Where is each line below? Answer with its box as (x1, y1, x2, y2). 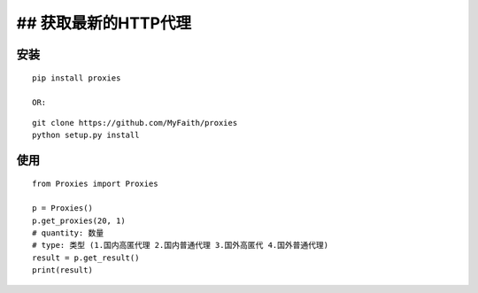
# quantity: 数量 (32, 228, 104, 238)
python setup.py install (32, 130, 140, 141)
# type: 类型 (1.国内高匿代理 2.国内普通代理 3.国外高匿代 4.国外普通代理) (32, 240, 329, 251)
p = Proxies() (32, 204, 93, 213)
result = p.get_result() (32, 252, 140, 263)
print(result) (32, 266, 93, 275)
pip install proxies (32, 73, 121, 83)
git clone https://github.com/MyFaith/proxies (32, 118, 238, 127)
